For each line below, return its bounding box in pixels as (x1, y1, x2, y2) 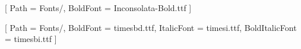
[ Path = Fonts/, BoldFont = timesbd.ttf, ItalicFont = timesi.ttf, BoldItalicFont (5, 21, 297, 33)
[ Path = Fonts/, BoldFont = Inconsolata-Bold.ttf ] (5, 2, 192, 13)
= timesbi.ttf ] (5, 33, 57, 45)
